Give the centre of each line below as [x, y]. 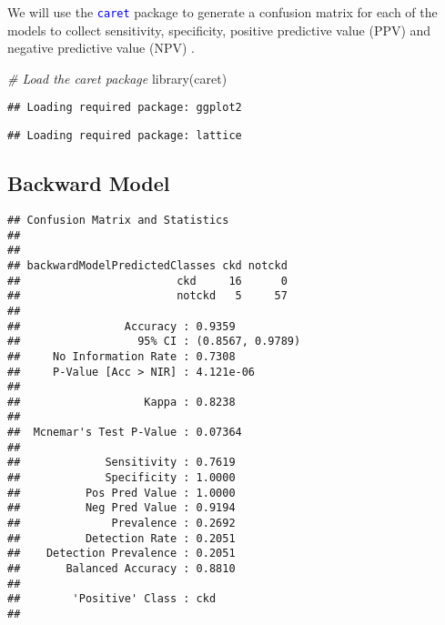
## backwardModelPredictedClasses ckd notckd [147, 265]
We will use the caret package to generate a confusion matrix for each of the [222, 12]
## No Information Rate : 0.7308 [121, 356]
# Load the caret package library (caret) [117, 78]
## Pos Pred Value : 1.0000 [121, 493]
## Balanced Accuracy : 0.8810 [121, 569]
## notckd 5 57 [147, 296]
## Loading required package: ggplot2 [125, 108]
